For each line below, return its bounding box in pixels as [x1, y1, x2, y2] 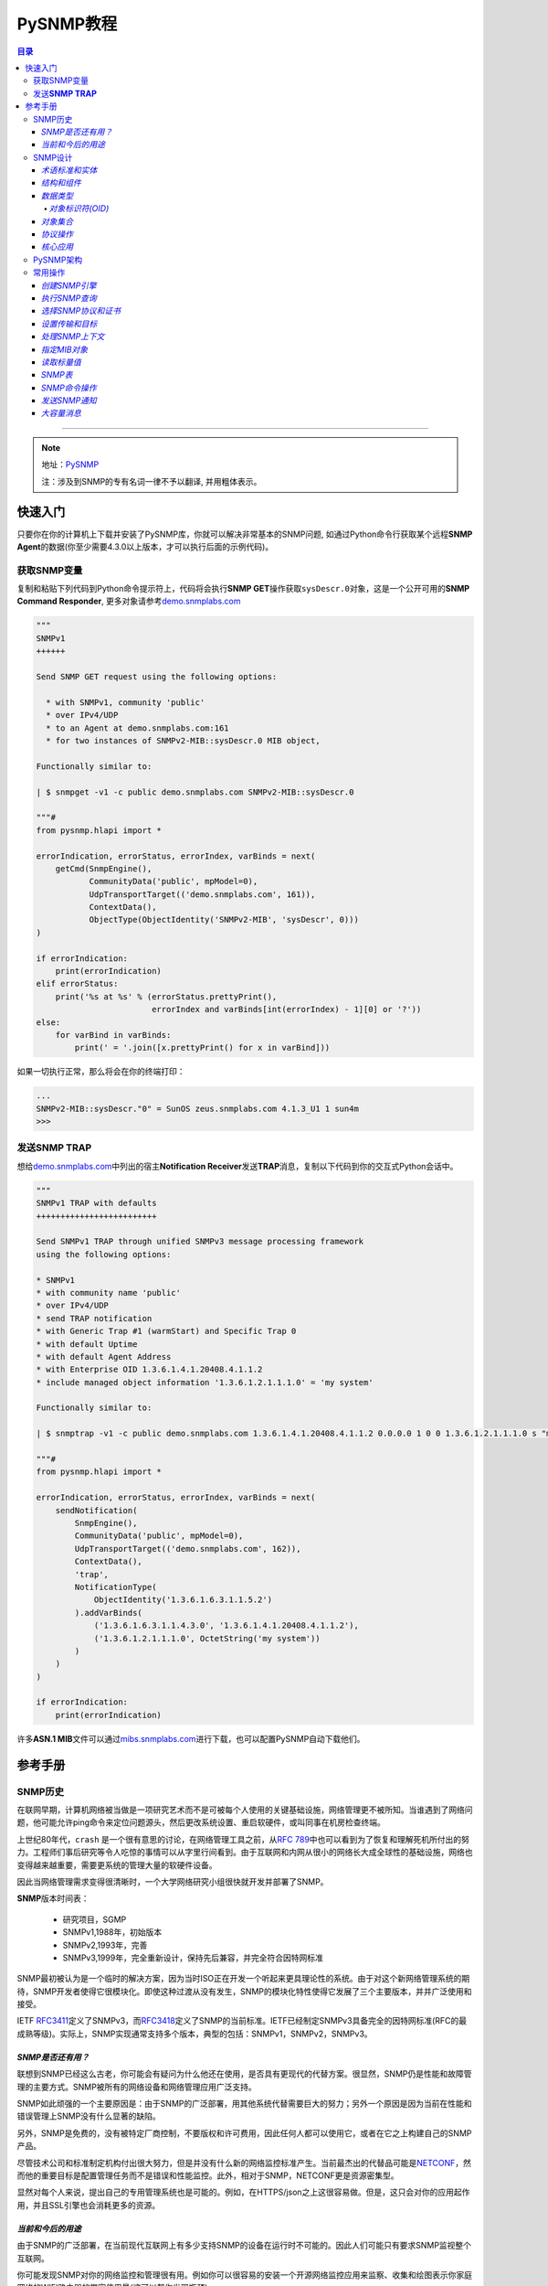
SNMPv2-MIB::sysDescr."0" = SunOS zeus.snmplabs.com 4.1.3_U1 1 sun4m [36, 1103, 360, 1114]
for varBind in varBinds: [55, 1030, 172, 1040]
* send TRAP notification [36, 1313, 153, 1323]
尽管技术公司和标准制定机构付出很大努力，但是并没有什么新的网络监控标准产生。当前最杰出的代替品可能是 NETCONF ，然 [16, 2157, 472, 2168]
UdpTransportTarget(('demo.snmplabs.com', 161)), [89, 889, 316, 900]
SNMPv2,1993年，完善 [62, 1939, 148, 1950]
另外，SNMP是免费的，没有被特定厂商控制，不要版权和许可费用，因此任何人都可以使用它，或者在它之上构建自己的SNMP [16, 2127, 472, 2139]
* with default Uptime [36, 1339, 138, 1349]
